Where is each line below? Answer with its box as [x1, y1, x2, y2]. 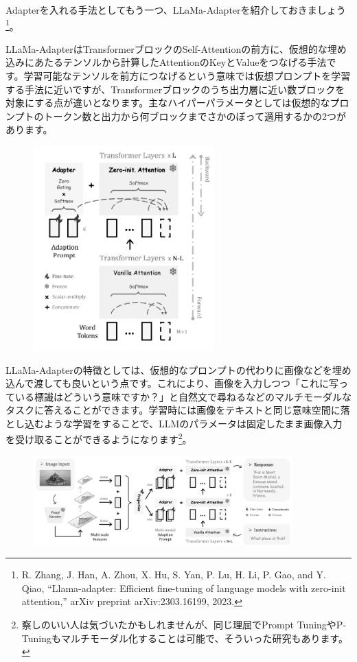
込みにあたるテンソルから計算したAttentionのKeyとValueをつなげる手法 [5, 55, 327, 69]
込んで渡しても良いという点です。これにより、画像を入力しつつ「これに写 [5, 376, 339, 390]
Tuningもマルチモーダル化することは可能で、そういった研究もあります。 [21, 630, 349, 645]
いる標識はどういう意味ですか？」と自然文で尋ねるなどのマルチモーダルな [14, 389, 352, 403]
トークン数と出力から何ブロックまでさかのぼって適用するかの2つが [43, 108, 346, 123]
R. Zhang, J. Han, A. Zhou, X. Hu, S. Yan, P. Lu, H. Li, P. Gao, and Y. [21, 567, 326, 582]
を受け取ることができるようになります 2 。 [5, 430, 192, 447]
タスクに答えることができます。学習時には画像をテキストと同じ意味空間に [5, 403, 341, 417]
